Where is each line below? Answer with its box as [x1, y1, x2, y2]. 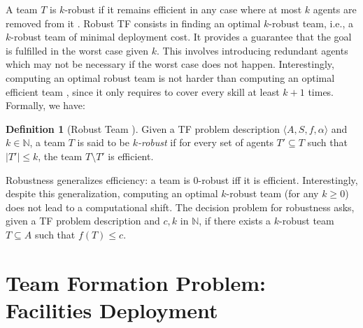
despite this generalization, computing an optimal [6, 186, 218, 201]
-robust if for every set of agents [137, 135, 273, 150]
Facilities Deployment [6, 295, 218, 324]
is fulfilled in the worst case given [6, 43, 149, 57]
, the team [38, 148, 83, 163]
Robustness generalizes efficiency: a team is [6, 172, 190, 187]
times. [308, 84, 334, 99]
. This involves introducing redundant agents [157, 43, 348, 57]
